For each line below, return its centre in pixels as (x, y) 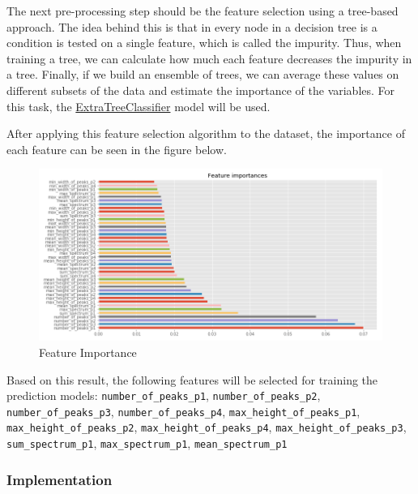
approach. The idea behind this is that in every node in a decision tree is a (192, 26)
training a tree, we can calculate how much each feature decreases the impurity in (209, 58)
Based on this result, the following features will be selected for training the (192, 379)
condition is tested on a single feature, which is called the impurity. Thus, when (204, 43)
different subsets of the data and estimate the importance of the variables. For (201, 90)
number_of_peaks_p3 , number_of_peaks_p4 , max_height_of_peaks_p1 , (183, 411)
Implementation (60, 479)
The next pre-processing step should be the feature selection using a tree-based (203, 11)
